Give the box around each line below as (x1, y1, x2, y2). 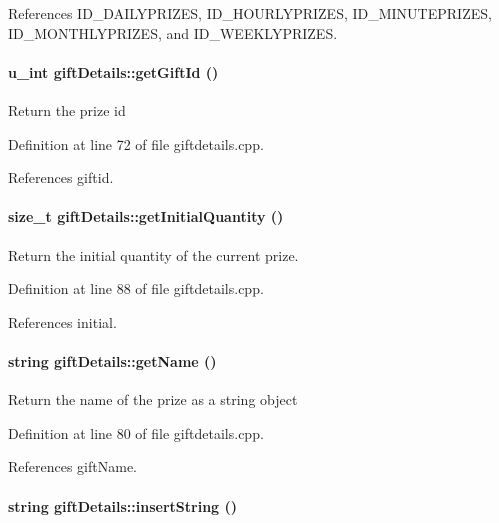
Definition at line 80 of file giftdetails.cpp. (8, 422, 264, 443)
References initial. (8, 311, 117, 332)
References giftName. (8, 456, 138, 477)
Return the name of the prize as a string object (8, 389, 298, 410)
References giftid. (8, 167, 114, 188)
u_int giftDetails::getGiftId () (8, 61, 219, 82)
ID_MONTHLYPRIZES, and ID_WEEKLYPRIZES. (8, 22, 338, 43)
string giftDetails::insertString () (8, 495, 238, 516)
